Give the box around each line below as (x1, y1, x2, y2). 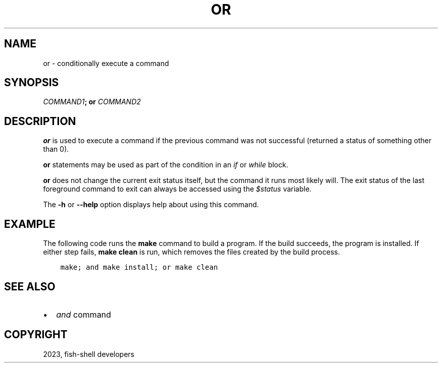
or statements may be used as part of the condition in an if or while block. (43, 160, 289, 169)
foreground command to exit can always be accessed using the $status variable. (43, 185, 312, 194)
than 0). (43, 145, 69, 154)
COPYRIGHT (4, 328, 68, 341)
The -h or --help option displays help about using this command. (43, 200, 259, 209)
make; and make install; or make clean (60, 263, 218, 272)
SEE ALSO (4, 280, 56, 293)
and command (56, 309, 112, 320)
